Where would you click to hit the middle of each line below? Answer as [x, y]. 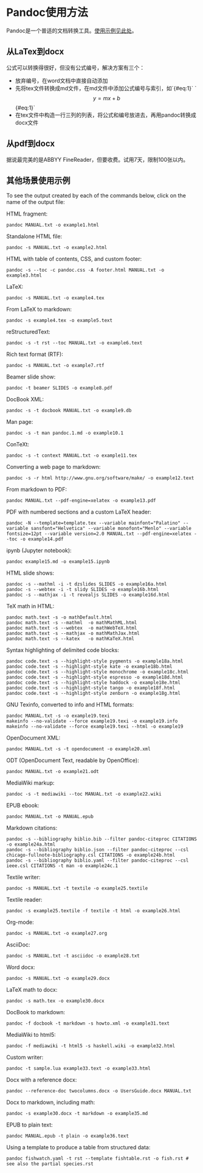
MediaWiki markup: [30, 783]
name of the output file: [36, 202]
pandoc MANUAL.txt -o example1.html [53, 225]
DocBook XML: [25, 399]
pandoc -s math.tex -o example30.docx [55, 1001]
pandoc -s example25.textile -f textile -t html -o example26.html [94, 911]
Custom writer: [25, 1058]
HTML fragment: [27, 214]
